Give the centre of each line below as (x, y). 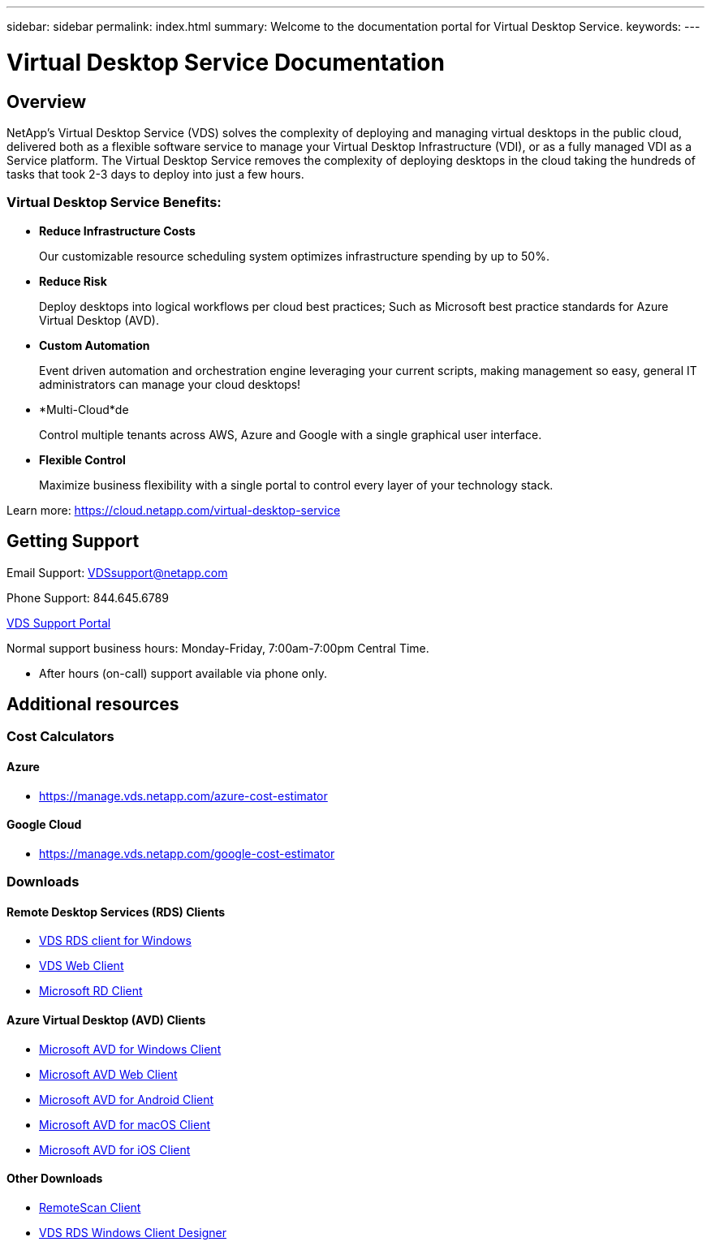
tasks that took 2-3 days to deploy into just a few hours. (155, 174)
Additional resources (93, 704)
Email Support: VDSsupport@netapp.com (117, 572)
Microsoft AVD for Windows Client (130, 1049)
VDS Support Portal (59, 623)
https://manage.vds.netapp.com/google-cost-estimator (187, 853)
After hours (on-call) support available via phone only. (183, 673)
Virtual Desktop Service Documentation (226, 62)
